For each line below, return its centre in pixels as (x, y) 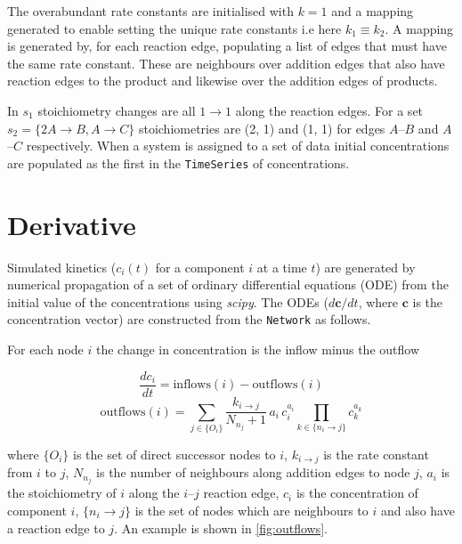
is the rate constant (376, 454)
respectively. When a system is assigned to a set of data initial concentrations (238, 146)
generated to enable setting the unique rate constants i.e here (174, 28)
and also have (417, 510)
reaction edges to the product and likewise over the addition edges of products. (223, 81)
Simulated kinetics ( (62, 267)
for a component (200, 267)
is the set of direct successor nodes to (174, 454)
